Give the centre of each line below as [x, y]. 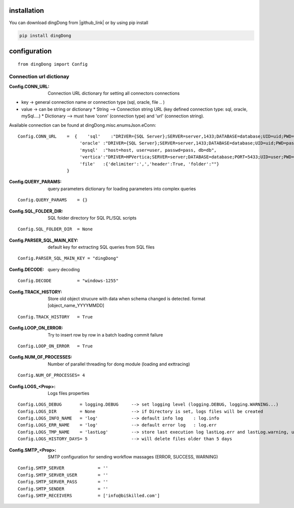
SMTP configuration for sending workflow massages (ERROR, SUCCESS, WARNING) [133, 457]
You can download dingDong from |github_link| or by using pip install [79, 23]
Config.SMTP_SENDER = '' [63, 489]
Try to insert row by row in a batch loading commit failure [105, 335]
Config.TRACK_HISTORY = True [55, 317]
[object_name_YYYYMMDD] [76, 306]
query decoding [64, 269]
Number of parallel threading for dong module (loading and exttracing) [119, 364]
